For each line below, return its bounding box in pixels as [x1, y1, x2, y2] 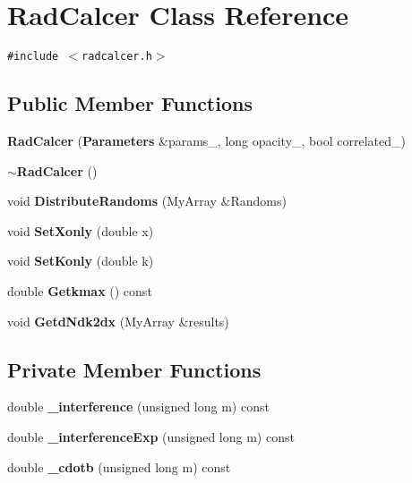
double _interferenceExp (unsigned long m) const [7, 427, 295, 445]
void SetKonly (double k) [7, 251, 154, 270]
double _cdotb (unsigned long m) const [7, 457, 231, 476]
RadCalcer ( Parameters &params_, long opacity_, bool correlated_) [7, 131, 406, 149]
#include [7, 50, 59, 64]
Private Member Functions [7, 355, 262, 383]
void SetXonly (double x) [7, 221, 154, 240]
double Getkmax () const [7, 281, 152, 300]
